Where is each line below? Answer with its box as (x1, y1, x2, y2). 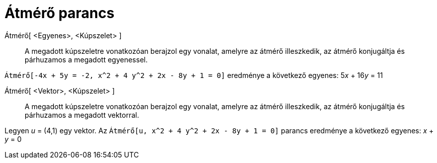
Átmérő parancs (5, 5, 115, 22)
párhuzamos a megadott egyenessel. (25, 55, 148, 64)
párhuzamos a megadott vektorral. (25, 110, 139, 119)
